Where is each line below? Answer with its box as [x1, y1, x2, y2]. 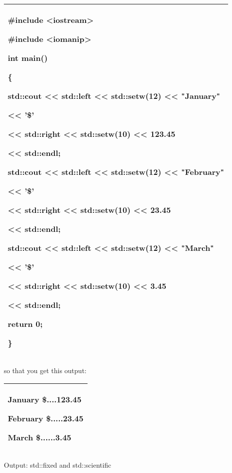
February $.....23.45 [8, 412, 84, 424]
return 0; [8, 318, 43, 329]
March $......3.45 [8, 431, 71, 443]
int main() [8, 52, 48, 63]
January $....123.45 [8, 393, 82, 405]
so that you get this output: [4, 365, 87, 375]
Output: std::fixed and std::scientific [4, 459, 111, 470]
